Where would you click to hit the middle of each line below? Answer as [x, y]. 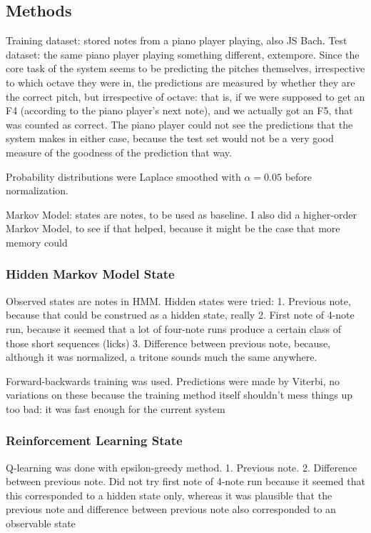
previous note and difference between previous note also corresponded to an [171, 509]
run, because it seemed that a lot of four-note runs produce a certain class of [173, 328]
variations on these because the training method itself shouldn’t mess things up [179, 395]
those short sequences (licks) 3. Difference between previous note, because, [168, 343]
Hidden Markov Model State [90, 274]
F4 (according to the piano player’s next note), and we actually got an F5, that [179, 110]
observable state [41, 523]
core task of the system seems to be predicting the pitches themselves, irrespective [185, 68]
